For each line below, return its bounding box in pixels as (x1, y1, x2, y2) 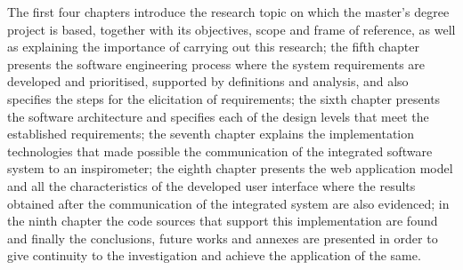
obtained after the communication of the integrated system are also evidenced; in (7, 194, 450, 212)
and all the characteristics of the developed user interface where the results (7, 176, 416, 195)
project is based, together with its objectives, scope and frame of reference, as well (7, 20, 456, 38)
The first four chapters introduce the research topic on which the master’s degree (7, 3, 450, 20)
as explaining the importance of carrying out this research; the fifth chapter (7, 37, 419, 56)
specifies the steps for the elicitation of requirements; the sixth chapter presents (7, 89, 441, 107)
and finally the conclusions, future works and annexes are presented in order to (7, 228, 438, 247)
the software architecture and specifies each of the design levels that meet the (7, 107, 429, 125)
